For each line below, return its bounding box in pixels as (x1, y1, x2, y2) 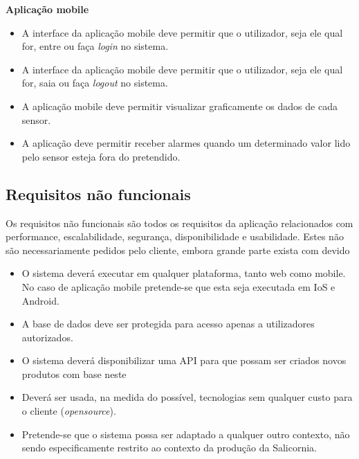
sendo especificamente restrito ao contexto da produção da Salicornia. (21, 440, 317, 455)
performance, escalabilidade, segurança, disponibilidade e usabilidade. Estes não (6, 229, 344, 244)
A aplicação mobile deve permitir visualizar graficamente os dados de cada (21, 98, 338, 113)
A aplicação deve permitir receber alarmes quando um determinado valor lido (21, 136, 351, 150)
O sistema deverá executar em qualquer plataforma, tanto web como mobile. (21, 266, 346, 280)
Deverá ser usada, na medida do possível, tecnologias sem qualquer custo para (21, 390, 353, 404)
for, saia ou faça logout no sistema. (21, 75, 168, 90)
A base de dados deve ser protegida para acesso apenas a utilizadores (21, 316, 315, 331)
